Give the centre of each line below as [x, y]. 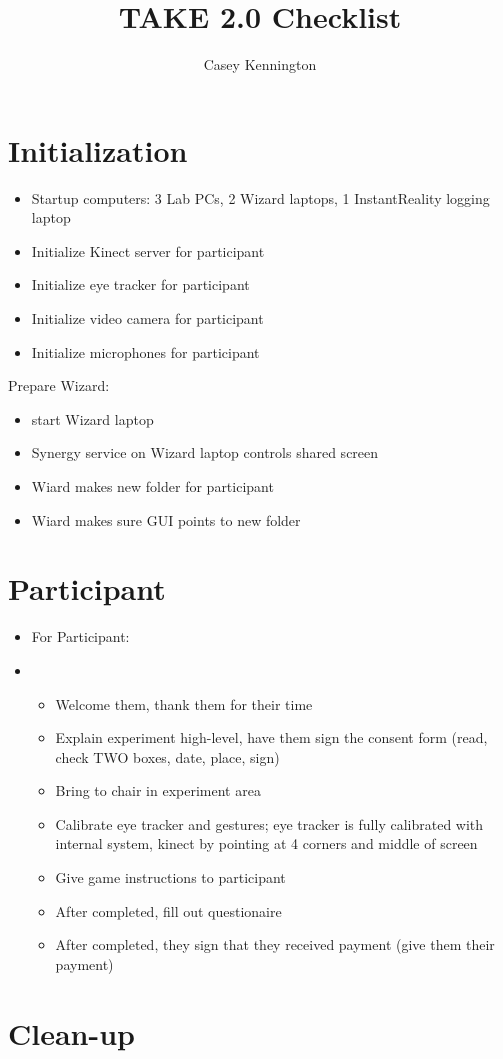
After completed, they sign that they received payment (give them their [275, 944]
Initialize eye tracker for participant [140, 284]
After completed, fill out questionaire [168, 910]
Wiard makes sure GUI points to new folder [166, 519]
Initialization [98, 149]
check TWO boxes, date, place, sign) [167, 756]
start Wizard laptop [92, 418]
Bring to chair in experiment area [158, 790]
